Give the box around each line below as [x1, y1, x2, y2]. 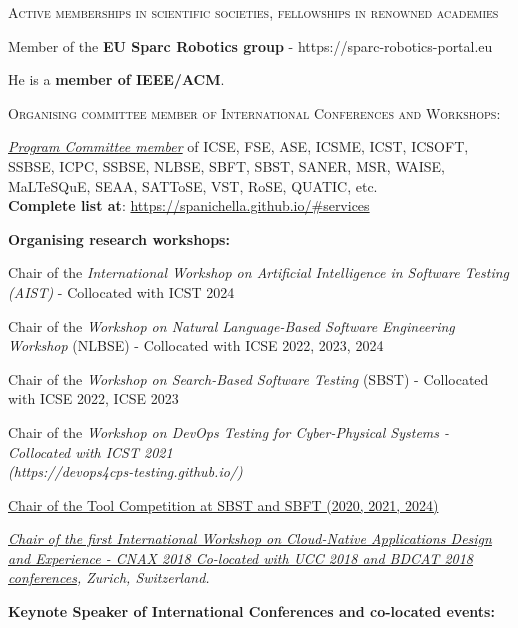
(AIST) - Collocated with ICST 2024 [8, 281, 235, 302]
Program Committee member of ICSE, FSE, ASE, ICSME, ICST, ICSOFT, [8, 136, 469, 157]
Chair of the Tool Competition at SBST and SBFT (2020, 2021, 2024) [8, 494, 439, 515]
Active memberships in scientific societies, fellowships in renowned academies [8, 2, 499, 22]
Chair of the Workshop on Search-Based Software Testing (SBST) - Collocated [8, 368, 489, 389]
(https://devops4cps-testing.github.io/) [8, 461, 243, 482]
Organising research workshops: [8, 228, 230, 249]
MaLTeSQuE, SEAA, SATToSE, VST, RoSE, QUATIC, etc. [8, 175, 378, 196]
